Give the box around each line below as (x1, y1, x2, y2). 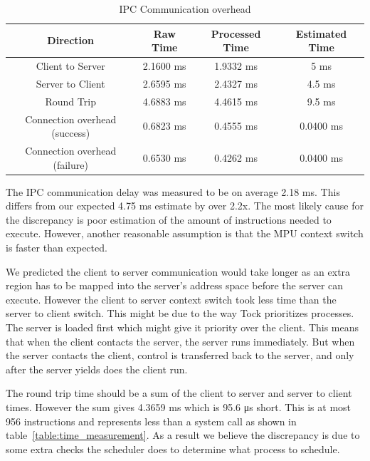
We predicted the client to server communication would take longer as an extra (6, 264, 351, 279)
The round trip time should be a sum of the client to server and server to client (6, 385, 352, 400)
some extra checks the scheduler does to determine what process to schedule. (6, 441, 340, 456)
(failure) (53, 157, 88, 172)
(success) (51, 125, 90, 140)
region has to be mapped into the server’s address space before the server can (6, 278, 344, 293)
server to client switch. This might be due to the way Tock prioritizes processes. (6, 306, 354, 321)
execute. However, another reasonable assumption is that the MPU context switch (6, 226, 364, 241)
